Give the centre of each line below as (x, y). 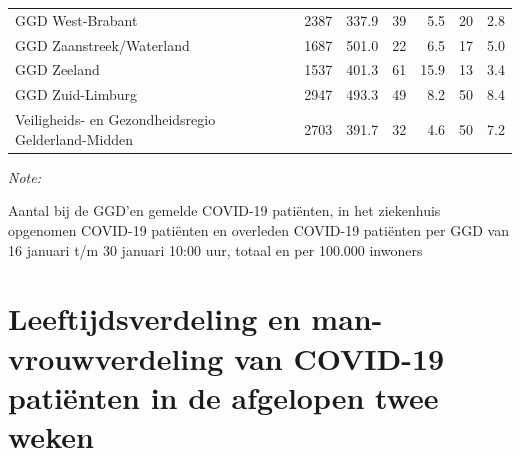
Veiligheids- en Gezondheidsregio (115, 119)
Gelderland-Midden (74, 138)
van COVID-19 (339, 357)
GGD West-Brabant (76, 19)
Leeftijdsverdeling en (154, 318)
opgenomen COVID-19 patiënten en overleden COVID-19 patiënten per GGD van (258, 230)
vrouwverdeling (116, 357)
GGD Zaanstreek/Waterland (102, 44)
